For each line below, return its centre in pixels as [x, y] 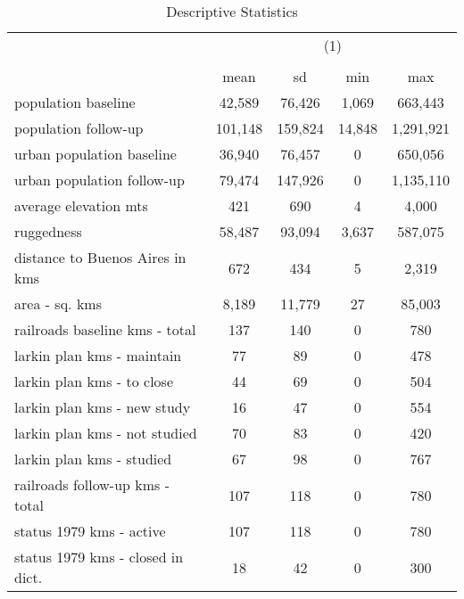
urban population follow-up [99, 180]
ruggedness [48, 231]
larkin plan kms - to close [94, 381]
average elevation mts [81, 205]
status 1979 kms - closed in [99, 557]
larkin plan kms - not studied [106, 433]
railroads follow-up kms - [92, 484]
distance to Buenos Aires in [100, 257]
